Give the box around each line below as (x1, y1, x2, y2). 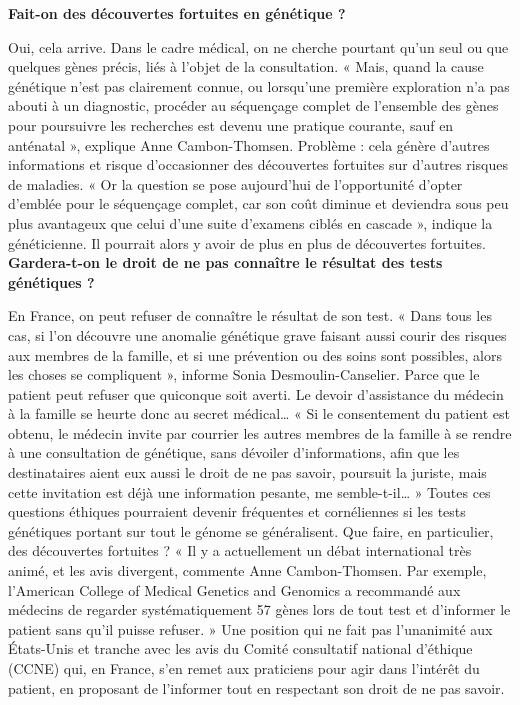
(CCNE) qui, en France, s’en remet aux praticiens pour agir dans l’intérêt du (8, 658, 480, 678)
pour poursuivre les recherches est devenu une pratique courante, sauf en (8, 114, 454, 135)
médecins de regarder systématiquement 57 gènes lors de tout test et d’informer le (8, 599, 511, 620)
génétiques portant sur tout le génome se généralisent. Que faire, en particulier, (8, 520, 494, 541)
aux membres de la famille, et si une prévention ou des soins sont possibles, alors (8, 344, 502, 365)
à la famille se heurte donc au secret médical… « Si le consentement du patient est (8, 403, 511, 424)
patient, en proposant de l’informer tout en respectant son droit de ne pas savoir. (8, 677, 505, 698)
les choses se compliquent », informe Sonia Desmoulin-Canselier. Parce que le (8, 364, 480, 385)
